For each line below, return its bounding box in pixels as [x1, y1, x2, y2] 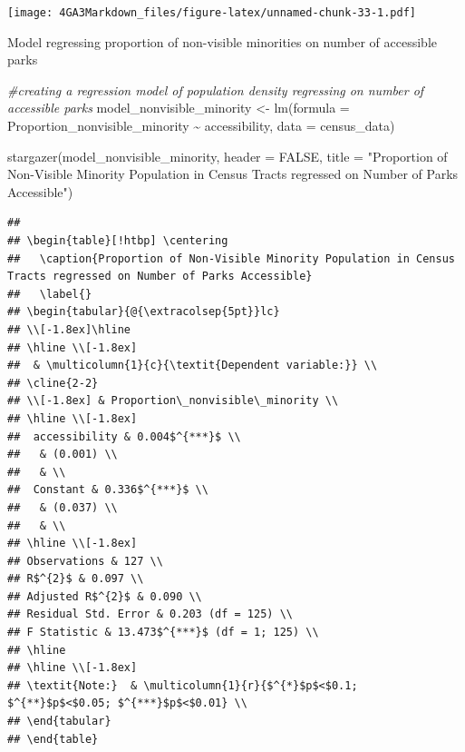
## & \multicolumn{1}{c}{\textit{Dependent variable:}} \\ [7, 359, 378, 372]
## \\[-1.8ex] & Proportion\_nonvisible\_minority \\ [7, 394, 339, 408]
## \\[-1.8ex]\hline [7, 322, 131, 336]
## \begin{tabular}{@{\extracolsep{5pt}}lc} [7, 305, 280, 319]
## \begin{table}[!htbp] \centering [7, 234, 228, 247]
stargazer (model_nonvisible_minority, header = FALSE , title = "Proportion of [7, 146, 448, 165]
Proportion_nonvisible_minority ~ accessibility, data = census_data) [7, 116, 395, 135]
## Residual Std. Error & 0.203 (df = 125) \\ [7, 608, 293, 621]
